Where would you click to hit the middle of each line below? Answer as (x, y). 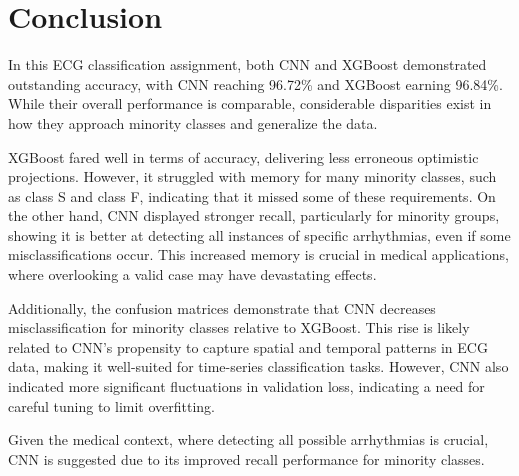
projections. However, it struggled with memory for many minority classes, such (252, 176)
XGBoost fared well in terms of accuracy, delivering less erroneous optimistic (243, 156)
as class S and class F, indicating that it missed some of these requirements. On (252, 195)
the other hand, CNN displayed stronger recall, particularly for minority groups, (254, 215)
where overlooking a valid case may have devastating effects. (192, 274)
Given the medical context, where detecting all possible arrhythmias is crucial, (248, 439)
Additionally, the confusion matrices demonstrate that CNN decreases (222, 307)
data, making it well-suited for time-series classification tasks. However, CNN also (258, 366)
